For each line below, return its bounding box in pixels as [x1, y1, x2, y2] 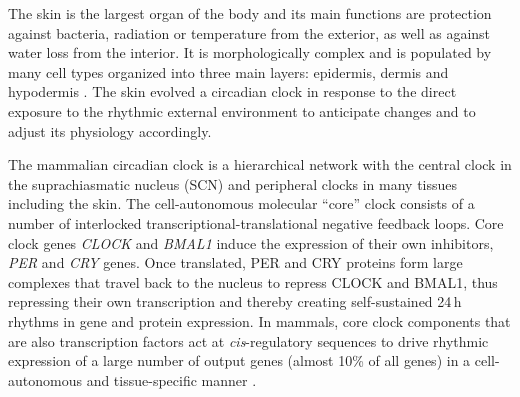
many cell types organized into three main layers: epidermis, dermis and [8, 61, 449, 82]
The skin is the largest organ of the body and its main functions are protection [8, 3, 492, 23]
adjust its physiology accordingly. [8, 120, 212, 141]
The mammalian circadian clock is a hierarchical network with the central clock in [8, 154, 512, 175]
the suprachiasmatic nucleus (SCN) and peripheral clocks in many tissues [8, 173, 458, 194]
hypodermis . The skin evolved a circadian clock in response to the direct [8, 81, 457, 102]
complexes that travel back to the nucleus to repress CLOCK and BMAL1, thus [8, 271, 498, 292]
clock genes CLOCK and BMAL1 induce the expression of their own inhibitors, [8, 232, 494, 253]
